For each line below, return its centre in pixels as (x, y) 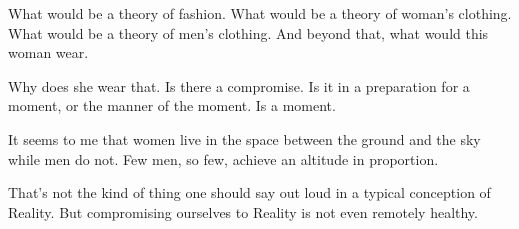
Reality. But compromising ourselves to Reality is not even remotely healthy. (243, 211)
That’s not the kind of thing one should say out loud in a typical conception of (249, 192)
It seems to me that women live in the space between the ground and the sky (244, 138)
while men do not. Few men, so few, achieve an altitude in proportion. (223, 158)
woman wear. (48, 52)
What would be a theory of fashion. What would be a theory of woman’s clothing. (260, 13)
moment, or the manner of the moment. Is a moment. (172, 105)
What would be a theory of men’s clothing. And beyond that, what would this (248, 32)
